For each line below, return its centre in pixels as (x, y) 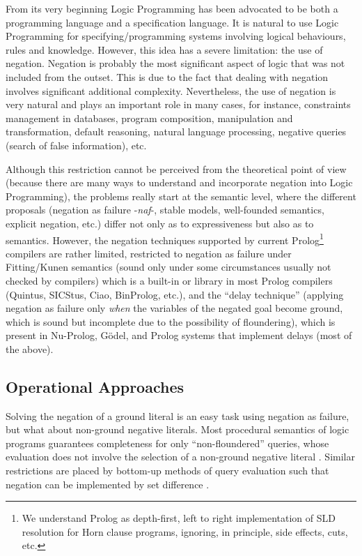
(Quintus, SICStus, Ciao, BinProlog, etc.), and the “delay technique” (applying (175, 294)
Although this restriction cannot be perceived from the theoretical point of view (176, 168)
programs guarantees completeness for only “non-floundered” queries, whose (167, 443)
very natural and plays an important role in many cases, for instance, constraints (178, 104)
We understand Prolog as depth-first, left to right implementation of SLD (179, 518)
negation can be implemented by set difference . (108, 484)
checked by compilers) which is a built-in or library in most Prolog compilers (169, 280)
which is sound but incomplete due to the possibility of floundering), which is (171, 321)
